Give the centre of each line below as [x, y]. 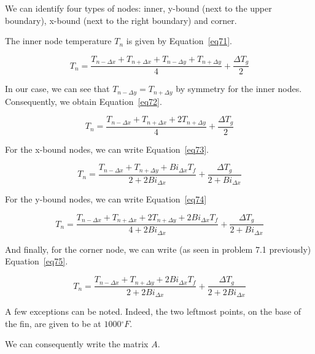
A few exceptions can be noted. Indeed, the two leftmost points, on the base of [153, 311]
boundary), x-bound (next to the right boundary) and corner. [121, 20]
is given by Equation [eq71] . [179, 41]
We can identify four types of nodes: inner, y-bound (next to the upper [138, 8]
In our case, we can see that [57, 89]
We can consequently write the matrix [77, 344]
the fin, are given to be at [53, 323]
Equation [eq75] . [37, 261]
